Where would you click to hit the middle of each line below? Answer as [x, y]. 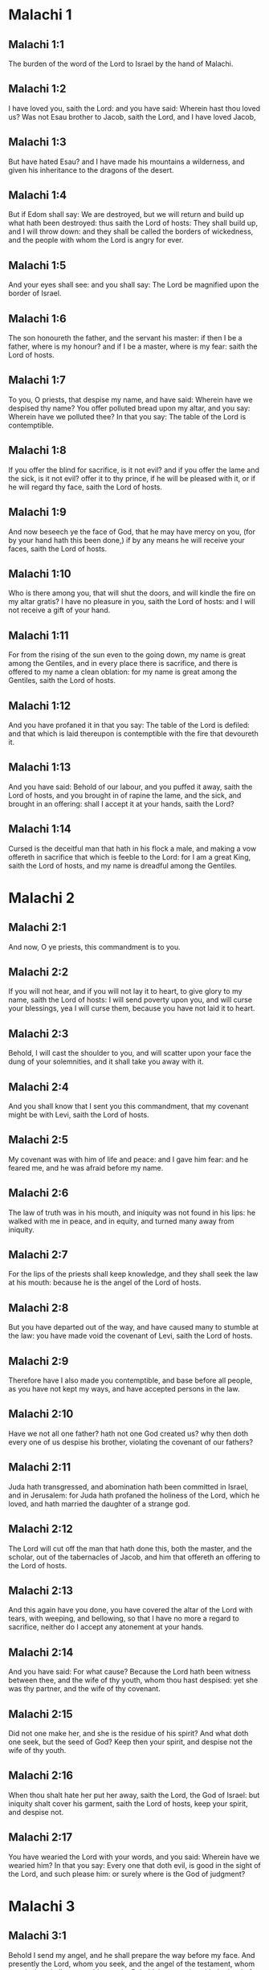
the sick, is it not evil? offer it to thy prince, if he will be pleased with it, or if [132, 478]
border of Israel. [35, 293]
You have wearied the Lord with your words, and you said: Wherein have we [134, 1857]
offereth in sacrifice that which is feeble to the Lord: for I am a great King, [130, 856]
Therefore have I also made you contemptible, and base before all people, [130, 1380]
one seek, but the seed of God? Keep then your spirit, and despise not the [130, 1742]
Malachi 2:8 [39, 1308]
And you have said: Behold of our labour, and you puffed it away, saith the [130, 787]
